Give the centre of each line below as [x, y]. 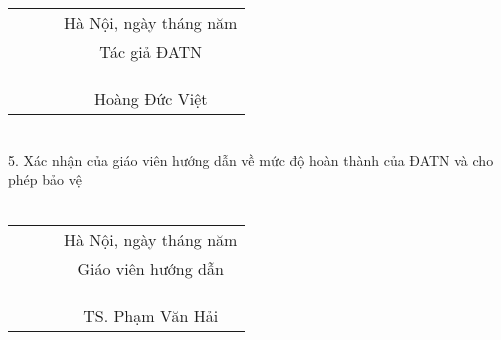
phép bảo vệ [45, 179]
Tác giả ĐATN [151, 51]
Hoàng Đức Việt [150, 98]
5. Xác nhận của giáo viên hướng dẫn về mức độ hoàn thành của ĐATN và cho [251, 159]
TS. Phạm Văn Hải [151, 316]
